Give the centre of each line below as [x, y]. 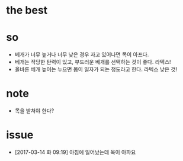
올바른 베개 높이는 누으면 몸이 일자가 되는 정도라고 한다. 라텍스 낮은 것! [96, 69]
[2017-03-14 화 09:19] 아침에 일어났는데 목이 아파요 [75, 152]
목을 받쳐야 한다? [34, 111]
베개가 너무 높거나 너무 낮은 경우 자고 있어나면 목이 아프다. [82, 54]
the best [27, 10]
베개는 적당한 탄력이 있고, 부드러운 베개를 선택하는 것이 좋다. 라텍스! [93, 62]
